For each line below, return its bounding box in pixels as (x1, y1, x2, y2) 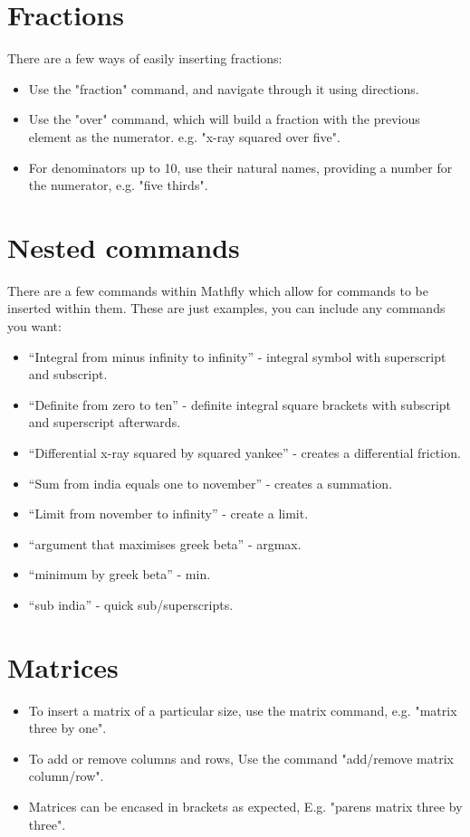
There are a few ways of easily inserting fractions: (7, 49, 283, 68)
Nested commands (7, 228, 240, 265)
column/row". (28, 766, 104, 785)
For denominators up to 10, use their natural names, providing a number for (28, 157, 453, 176)
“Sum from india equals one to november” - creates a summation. (28, 473, 393, 492)
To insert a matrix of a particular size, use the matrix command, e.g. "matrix (28, 700, 457, 719)
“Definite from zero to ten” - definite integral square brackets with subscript (28, 395, 452, 414)
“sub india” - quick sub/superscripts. (28, 594, 234, 613)
